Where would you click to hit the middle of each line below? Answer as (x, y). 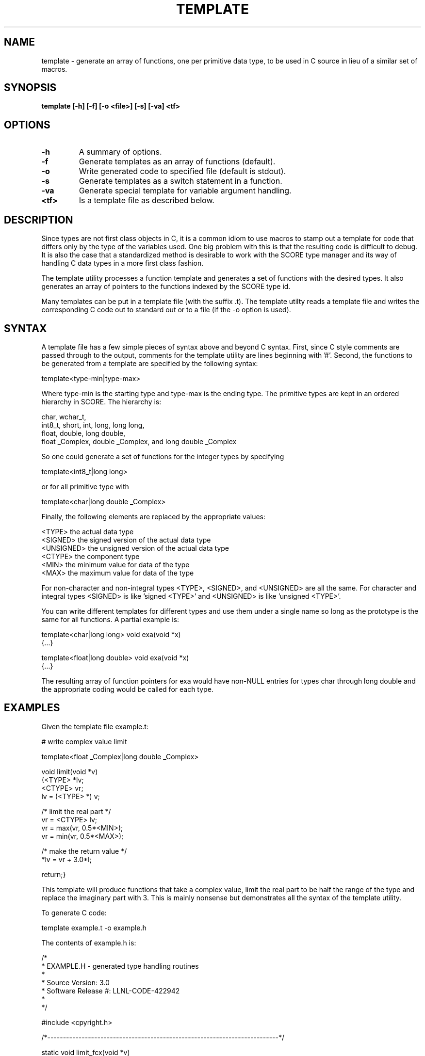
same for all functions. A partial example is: (110, 619)
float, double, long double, (83, 433)
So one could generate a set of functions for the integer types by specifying (163, 456)
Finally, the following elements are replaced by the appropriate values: (154, 516)
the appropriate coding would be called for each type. (127, 689)
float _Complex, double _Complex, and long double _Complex (139, 441)
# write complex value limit (84, 741)
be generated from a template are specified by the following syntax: (150, 363)
